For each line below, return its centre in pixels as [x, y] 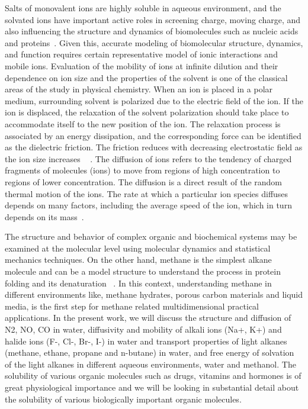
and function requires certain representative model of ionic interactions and [141, 54]
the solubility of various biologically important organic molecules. [123, 399]
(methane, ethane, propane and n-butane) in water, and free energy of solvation [150, 352]
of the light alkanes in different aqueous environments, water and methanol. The [150, 364]
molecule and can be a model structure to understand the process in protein [143, 271]
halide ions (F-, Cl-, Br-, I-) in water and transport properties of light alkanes [146, 341]
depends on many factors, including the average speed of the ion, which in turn [148, 205]
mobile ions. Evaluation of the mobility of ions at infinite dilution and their [142, 65]
